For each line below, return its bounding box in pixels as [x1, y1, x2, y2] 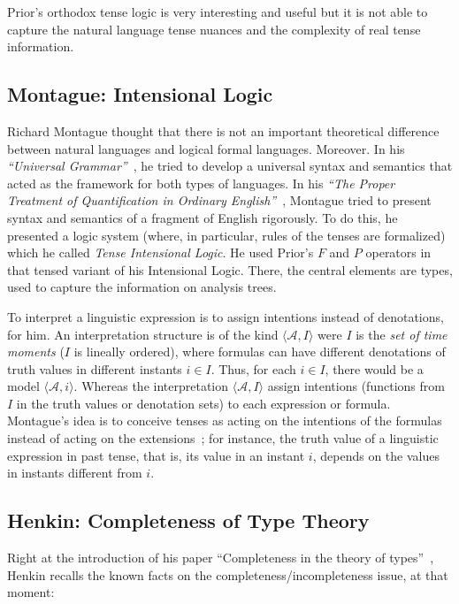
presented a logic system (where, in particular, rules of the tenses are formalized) [7, 226, 446, 244]
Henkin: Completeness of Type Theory [7, 507, 370, 534]
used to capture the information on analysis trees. [7, 278, 277, 296]
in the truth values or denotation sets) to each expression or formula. [16, 394, 391, 412]
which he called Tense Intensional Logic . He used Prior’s [7, 243, 314, 262]
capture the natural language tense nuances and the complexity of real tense [7, 19, 421, 38]
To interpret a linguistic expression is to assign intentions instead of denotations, [7, 307, 444, 325]
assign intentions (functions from [267, 377, 445, 395]
